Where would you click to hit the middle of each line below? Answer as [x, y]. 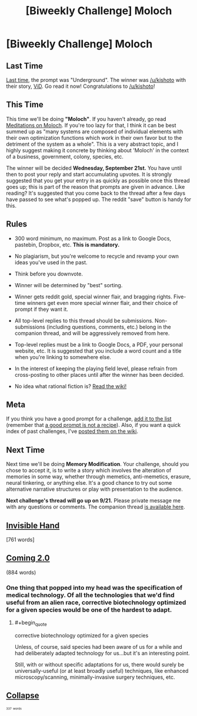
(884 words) [21, 572]
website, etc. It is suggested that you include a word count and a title [98, 351]
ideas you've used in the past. [51, 262]
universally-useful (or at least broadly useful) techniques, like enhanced [101, 671]
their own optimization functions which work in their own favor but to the [94, 137]
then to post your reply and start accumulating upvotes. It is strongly [89, 174]
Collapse [23, 696]
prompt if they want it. [41, 309]
